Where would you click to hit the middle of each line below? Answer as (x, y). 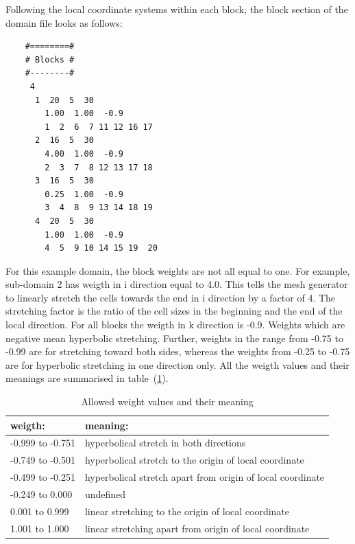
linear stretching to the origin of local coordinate (187, 511)
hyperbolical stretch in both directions (165, 443)
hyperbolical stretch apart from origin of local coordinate (205, 477)
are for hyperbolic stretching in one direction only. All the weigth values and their (177, 364)
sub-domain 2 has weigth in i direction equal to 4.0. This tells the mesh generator (177, 284)
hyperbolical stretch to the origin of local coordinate (194, 460)
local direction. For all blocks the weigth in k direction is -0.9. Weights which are (175, 325)
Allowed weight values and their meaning (167, 401)
